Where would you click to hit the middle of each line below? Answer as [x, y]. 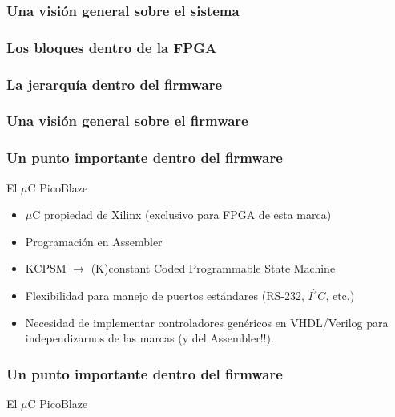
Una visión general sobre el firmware [127, 121]
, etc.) [340, 295]
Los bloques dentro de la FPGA [112, 47]
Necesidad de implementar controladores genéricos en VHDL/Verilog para [207, 322]
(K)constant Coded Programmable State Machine [213, 268]
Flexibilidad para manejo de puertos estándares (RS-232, [165, 295]
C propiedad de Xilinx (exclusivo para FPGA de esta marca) [182, 215]
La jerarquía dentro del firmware [115, 84]
